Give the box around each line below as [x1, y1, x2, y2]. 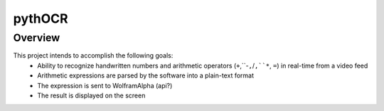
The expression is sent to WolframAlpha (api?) [37, 81, 173, 90]
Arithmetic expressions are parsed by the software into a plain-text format [37, 71, 255, 80]
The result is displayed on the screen [37, 91, 146, 100]
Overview [13, 31, 60, 44]
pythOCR [13, 11, 68, 26]
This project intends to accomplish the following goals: [13, 51, 174, 60]
